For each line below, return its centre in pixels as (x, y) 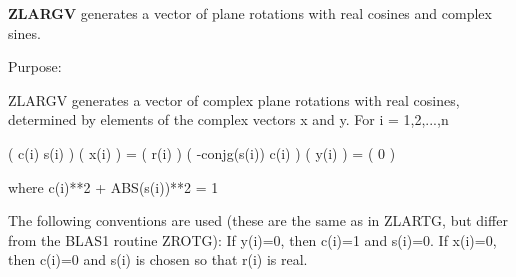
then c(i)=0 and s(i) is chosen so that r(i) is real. (158, 259)
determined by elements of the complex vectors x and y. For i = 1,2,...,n (228, 119)
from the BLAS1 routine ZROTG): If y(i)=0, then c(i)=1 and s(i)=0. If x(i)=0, (252, 239)
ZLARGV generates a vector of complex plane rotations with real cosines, (234, 99)
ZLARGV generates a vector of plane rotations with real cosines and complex (250, 13)
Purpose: (35, 66)
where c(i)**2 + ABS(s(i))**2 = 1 (113, 186)
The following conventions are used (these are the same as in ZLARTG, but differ (258, 220)
